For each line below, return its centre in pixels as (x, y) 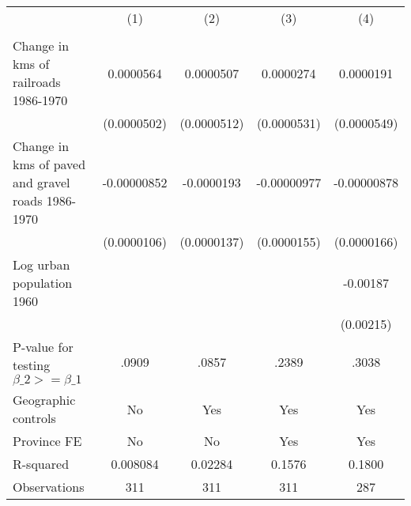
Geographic (44, 400)
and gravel (41, 182)
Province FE (47, 441)
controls (34, 418)
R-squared (41, 464)
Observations (49, 487)
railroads (37, 82)
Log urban (41, 264)
